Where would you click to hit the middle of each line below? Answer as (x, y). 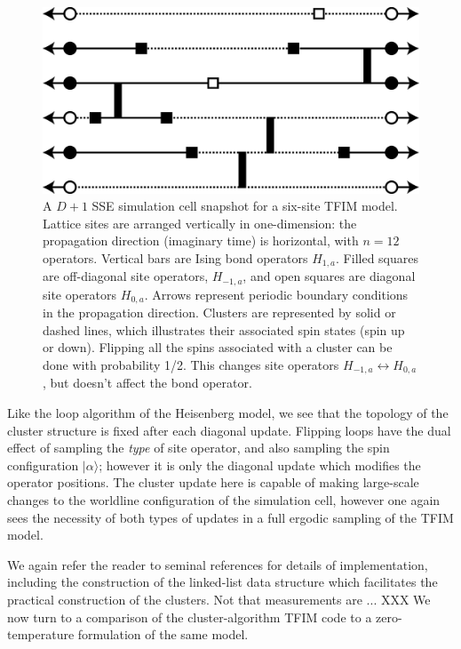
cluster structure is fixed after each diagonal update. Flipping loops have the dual (229, 430)
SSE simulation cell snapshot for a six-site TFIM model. (245, 206)
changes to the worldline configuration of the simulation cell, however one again (224, 500)
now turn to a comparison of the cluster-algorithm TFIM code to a (190, 617)
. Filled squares (378, 257)
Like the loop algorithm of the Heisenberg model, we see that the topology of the (228, 413)
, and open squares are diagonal (329, 276)
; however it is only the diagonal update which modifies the (260, 465)
